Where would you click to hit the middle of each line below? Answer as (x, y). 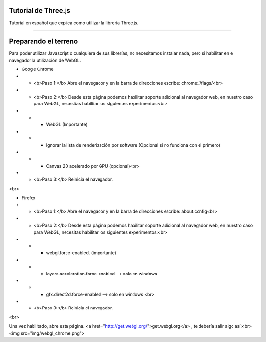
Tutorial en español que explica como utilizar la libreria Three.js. (74, 23)
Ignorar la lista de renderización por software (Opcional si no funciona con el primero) (133, 145)
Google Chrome (37, 69)
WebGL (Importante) (67, 124)
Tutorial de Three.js (40, 11)
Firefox (29, 198)
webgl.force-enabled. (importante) (81, 253)
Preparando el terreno (44, 42)
